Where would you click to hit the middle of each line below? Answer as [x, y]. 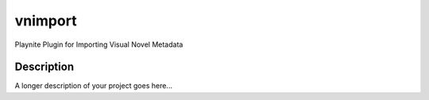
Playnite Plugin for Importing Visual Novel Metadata [99, 44]
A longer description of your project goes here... [93, 86]
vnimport [46, 21]
